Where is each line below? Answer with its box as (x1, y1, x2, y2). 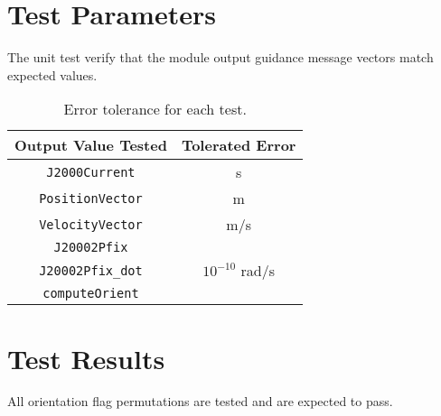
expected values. (7, 65, 98, 84)
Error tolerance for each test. (63, 98, 247, 120)
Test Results (7, 339, 165, 376)
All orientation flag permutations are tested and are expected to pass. (7, 392, 393, 411)
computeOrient (42, 286, 139, 301)
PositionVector (39, 190, 143, 206)
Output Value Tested (14, 134, 167, 156)
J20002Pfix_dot (39, 263, 143, 278)
